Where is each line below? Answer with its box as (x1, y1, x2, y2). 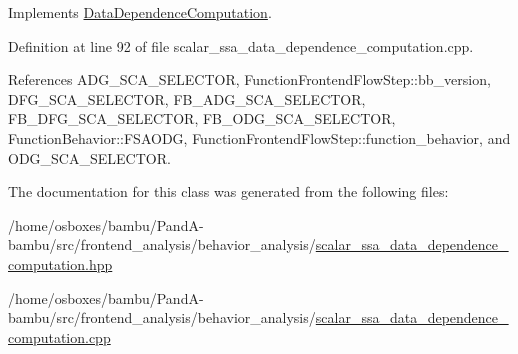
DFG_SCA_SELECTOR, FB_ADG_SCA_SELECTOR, (8, 88, 366, 109)
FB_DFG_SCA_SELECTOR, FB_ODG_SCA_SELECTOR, (8, 108, 396, 129)
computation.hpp (8, 253, 113, 274)
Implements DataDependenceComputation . (8, 2, 272, 22)
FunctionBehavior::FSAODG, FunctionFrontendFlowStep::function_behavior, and (8, 127, 511, 148)
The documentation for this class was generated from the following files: (8, 181, 449, 202)
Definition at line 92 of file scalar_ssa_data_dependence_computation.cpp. (8, 35, 474, 56)
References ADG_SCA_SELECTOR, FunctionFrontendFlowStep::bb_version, (8, 69, 491, 90)
